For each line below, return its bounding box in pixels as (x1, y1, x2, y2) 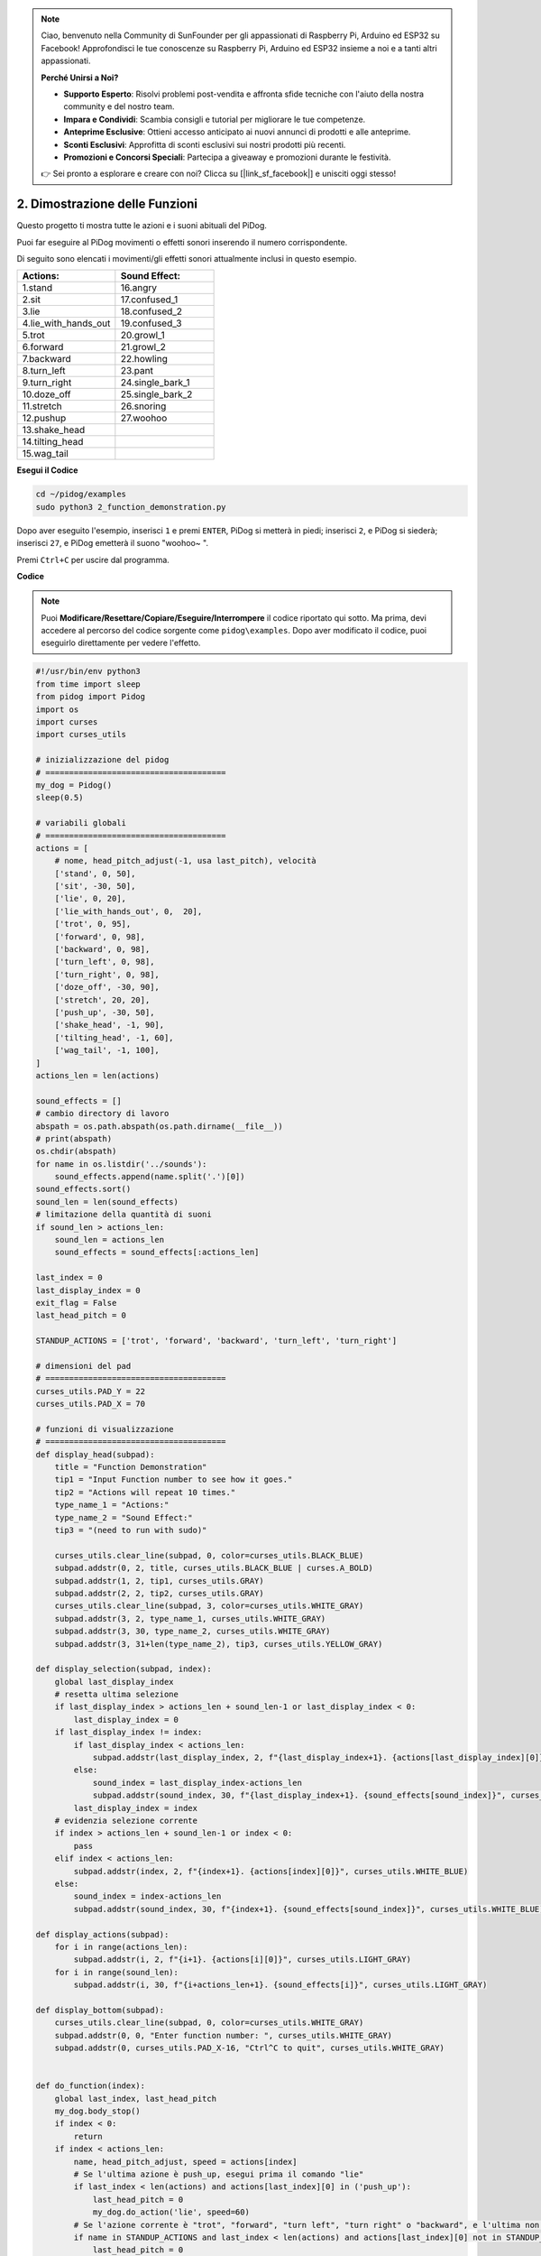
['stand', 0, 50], (54, 868, 136, 879)
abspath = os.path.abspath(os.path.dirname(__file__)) (35, 1121, 283, 1132)
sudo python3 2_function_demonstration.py (35, 502, 226, 512)
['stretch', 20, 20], (54, 994, 151, 1005)
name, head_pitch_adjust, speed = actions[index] (73, 2157, 298, 2167)
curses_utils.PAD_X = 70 (35, 1399, 146, 1410)
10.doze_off (22, 388, 71, 401)
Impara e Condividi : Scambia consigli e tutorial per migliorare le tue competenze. (63, 114, 366, 125)
